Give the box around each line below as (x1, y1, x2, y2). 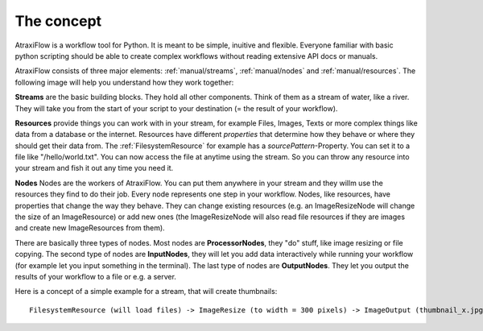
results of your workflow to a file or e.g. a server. (14, 271, 177, 281)
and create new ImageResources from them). (14, 223, 165, 233)
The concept (14, 12, 102, 30)
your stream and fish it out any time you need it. (14, 163, 174, 173)
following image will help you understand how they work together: (14, 77, 234, 87)
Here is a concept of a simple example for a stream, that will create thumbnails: (14, 287, 278, 296)
